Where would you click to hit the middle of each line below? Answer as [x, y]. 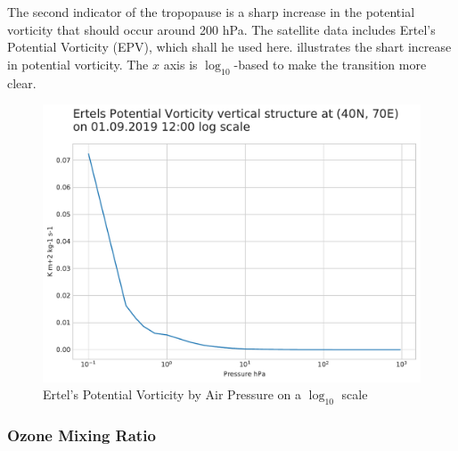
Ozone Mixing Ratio [82, 435]
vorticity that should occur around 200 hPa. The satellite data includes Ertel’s [221, 29]
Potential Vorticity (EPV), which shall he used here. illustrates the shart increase [229, 47]
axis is [180, 64]
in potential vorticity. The [78, 64]
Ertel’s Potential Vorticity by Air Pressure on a [172, 394]
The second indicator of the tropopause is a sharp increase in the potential [211, 12]
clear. [22, 82]
